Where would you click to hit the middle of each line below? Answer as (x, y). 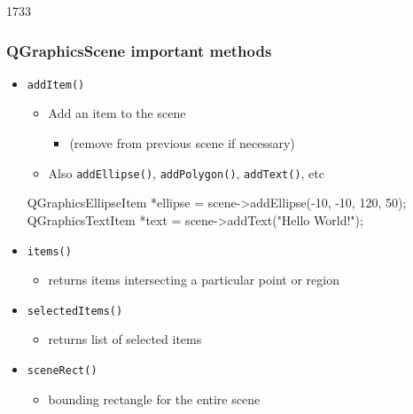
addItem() (56, 85)
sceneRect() (62, 371)
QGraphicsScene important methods (139, 50)
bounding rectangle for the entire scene (154, 398)
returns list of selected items (125, 339)
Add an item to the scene (117, 113)
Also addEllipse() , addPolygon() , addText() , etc (186, 172)
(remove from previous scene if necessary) (182, 143)
